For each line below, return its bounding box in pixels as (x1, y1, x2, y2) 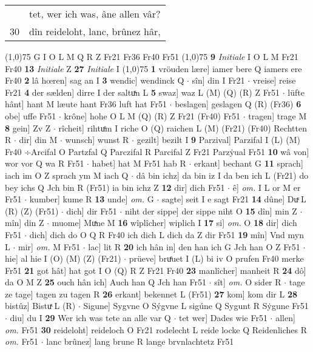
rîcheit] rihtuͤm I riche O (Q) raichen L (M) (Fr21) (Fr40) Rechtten (58, 121, 307, 134)
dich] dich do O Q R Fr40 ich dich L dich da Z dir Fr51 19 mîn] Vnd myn (29, 228, 304, 241)
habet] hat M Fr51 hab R (92, 157, 186, 170)
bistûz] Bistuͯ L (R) (5, 299, 76, 312)
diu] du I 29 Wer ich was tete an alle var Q (10, 311, 171, 324)
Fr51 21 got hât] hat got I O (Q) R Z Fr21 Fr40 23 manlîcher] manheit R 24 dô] (5, 264, 306, 276)
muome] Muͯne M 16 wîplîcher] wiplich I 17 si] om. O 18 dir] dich (52, 216, 297, 229)
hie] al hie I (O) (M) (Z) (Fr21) (5, 252, 121, 265)
